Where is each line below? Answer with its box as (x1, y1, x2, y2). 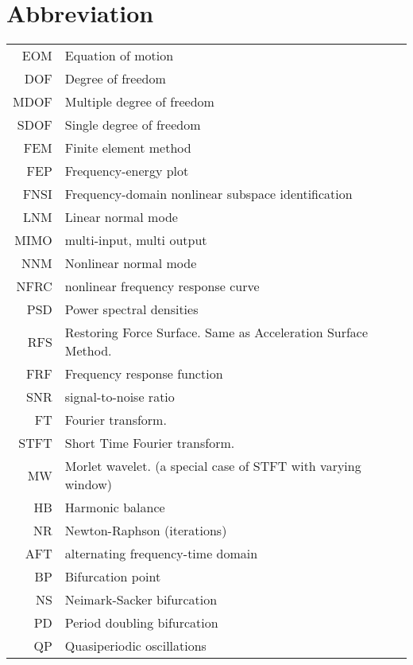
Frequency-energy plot (64, 161, 189, 181)
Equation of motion (64, 46, 174, 65)
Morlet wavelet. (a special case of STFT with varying (64, 457, 361, 476)
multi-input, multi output (64, 231, 207, 250)
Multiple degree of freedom (64, 92, 214, 111)
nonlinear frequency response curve (64, 277, 260, 296)
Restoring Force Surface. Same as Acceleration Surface (64, 323, 369, 342)
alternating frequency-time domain (64, 544, 258, 563)
